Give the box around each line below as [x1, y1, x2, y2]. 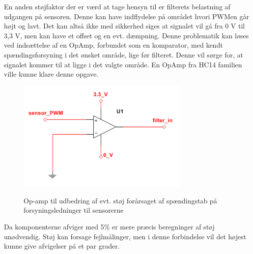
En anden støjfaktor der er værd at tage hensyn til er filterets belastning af [4, 1, 230, 11]
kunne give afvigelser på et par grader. [4, 241, 120, 251]
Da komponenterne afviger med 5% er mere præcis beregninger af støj [4, 222, 215, 232]
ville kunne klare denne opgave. [4, 69, 99, 79]
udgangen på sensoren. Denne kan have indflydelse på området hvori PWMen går [4, 11, 249, 21]
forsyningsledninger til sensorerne [24, 205, 124, 215]
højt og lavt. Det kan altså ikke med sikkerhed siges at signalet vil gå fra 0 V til [4, 21, 245, 31]
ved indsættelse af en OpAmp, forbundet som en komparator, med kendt [4, 40, 223, 50]
